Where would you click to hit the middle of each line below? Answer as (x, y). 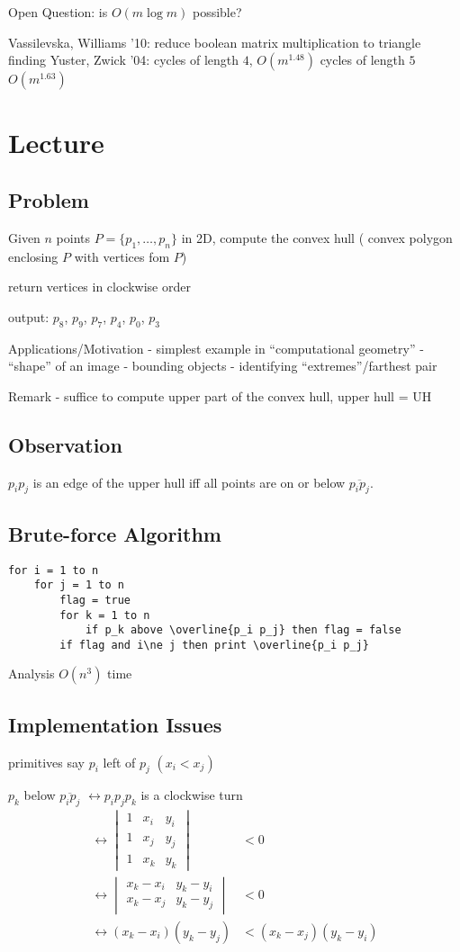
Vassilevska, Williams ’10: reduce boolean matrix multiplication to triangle (215, 42)
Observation (65, 444)
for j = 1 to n (79, 585)
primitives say (46, 762)
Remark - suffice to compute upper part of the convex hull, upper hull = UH (220, 395)
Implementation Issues (115, 724)
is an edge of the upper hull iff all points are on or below (189, 482)
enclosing (33, 256)
